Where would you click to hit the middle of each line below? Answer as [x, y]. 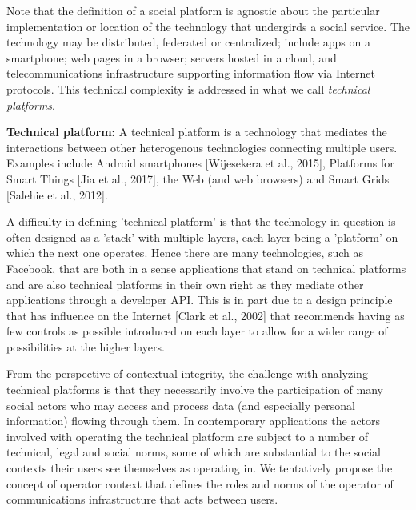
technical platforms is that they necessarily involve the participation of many [195, 390]
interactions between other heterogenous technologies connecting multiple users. [202, 147]
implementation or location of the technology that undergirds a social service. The [208, 26]
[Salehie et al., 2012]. [57, 194]
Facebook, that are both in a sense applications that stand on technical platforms [206, 268]
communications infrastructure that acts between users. [142, 499]
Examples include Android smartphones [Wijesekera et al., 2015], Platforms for [200, 163]
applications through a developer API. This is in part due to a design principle [200, 300]
